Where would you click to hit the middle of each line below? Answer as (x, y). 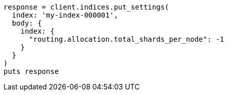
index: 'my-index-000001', (65, 15)
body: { (27, 23)
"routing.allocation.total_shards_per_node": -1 (127, 39)
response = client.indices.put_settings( (86, 7)
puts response (31, 71)
